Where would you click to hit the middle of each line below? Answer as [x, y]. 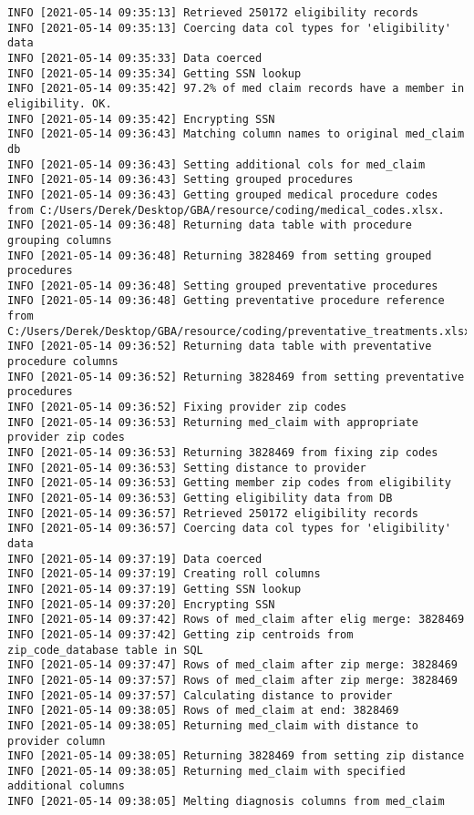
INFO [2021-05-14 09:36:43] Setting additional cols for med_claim [216, 164]
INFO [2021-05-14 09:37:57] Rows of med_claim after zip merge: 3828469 [232, 680]
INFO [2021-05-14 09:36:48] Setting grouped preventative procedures [223, 285]
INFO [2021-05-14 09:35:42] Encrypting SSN [141, 119]
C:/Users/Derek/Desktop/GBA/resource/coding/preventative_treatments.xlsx [239, 331]
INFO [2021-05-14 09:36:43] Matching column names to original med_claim [236, 134]
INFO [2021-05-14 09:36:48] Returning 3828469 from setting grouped [220, 255]
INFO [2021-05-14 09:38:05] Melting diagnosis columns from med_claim [226, 802]
